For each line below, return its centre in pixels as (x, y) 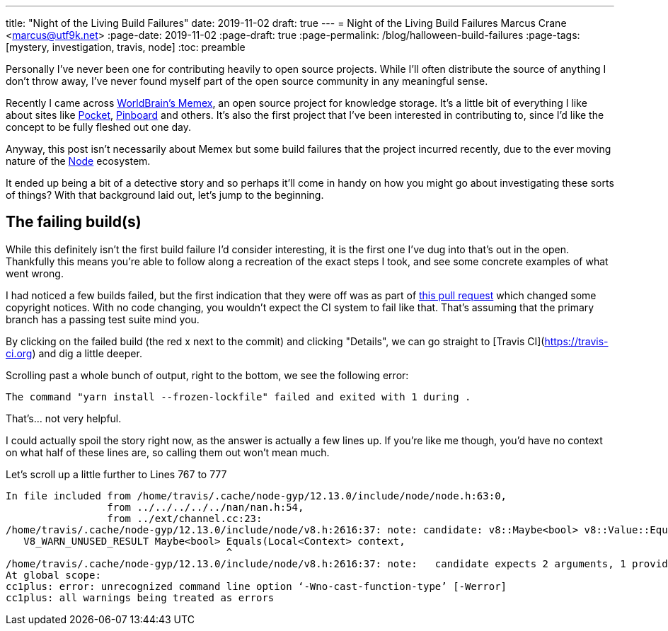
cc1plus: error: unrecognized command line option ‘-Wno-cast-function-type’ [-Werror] (257, 586)
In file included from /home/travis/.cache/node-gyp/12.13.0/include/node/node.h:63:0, (257, 496)
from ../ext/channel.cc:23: (185, 518)
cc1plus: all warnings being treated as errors (140, 597)
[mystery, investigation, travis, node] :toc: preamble (126, 47)
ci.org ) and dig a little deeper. (74, 353)
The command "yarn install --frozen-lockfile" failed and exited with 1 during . (238, 396)
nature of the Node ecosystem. (78, 161)
